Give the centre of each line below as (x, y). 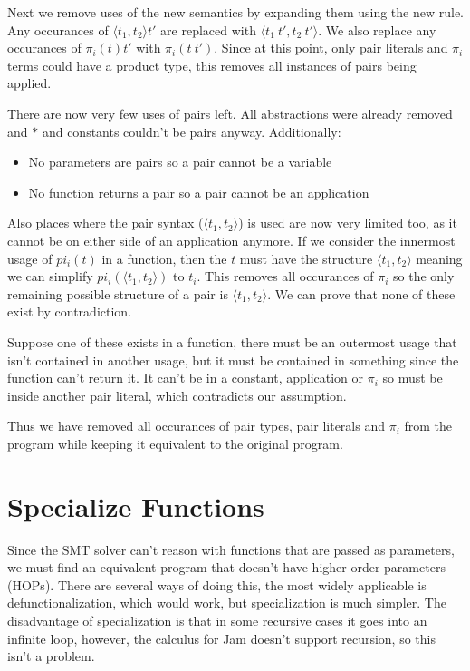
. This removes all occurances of (285, 276)
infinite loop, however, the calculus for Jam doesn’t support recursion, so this (221, 638)
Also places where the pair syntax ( (106, 223)
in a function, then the (164, 258)
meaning (439, 258)
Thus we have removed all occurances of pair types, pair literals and (196, 426)
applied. (29, 83)
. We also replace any (377, 29)
